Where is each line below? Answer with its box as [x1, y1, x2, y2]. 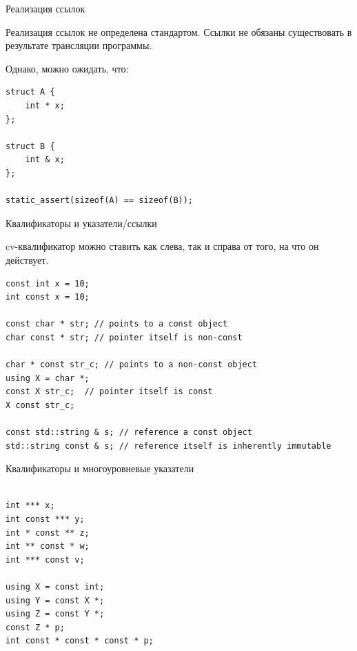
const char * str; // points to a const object [6, 319, 228, 329]
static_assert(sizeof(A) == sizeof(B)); [6, 195, 194, 206]
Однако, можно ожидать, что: [6, 61, 129, 75]
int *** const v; [6, 554, 85, 565]
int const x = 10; [6, 292, 90, 302]
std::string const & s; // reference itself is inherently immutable [6, 440, 331, 451]
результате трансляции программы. [6, 38, 152, 52]
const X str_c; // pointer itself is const [6, 387, 213, 397]
